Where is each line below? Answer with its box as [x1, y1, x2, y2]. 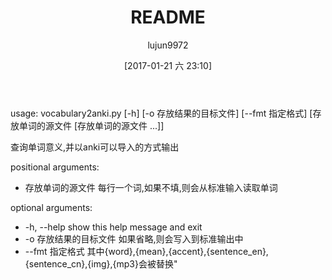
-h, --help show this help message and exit [24, 221, 203, 233]
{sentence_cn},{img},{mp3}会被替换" [24, 257, 178, 270]
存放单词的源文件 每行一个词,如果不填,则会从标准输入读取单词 [24, 181, 278, 193]
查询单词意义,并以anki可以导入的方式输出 [10, 141, 180, 153]
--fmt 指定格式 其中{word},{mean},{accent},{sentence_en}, [24, 245, 269, 257]
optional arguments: [10, 201, 93, 213]
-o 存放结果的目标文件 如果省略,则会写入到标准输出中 [24, 232, 244, 245]
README [130, 6, 206, 29]
